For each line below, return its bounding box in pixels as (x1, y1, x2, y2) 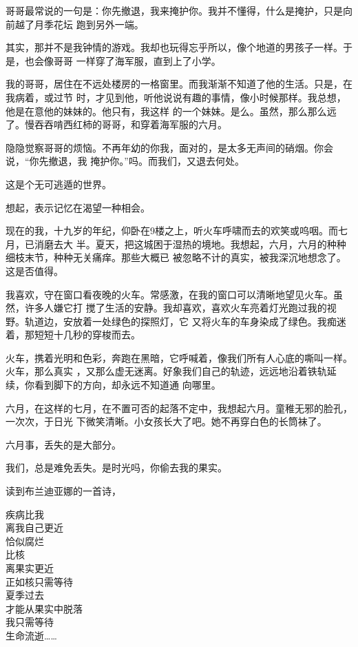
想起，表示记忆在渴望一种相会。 (6, 200, 150, 214)
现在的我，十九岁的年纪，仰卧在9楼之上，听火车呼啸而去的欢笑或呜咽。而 (6, 223, 338, 238)
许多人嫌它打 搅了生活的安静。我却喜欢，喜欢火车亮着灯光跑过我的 (24, 300, 327, 315)
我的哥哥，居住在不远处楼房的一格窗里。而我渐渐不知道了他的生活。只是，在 (6, 76, 352, 91)
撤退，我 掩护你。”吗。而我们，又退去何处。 (48, 154, 244, 168)
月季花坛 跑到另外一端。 (34, 17, 144, 31)
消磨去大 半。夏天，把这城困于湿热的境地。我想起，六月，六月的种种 (34, 236, 346, 251)
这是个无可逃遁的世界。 (6, 176, 112, 191)
